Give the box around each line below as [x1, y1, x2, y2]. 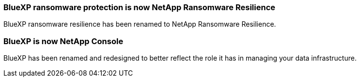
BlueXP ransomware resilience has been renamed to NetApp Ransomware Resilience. [3, 20, 276, 29]
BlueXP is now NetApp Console [3, 36, 124, 46]
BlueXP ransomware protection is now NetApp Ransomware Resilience [3, 2, 276, 12]
